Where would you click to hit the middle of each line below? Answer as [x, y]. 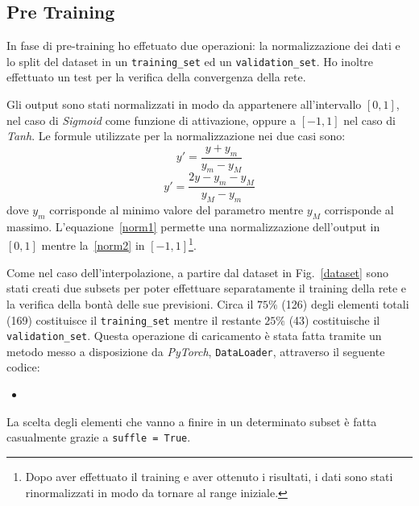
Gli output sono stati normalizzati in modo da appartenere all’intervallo [184, 104]
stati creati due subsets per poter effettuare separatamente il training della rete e [207, 288]
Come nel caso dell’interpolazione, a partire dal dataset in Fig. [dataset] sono [197, 272]
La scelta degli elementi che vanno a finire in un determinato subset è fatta [192, 421]
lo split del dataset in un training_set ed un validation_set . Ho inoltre [190, 61]
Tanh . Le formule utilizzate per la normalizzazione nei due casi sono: [176, 136]
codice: [23, 367]
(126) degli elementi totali [345, 303]
